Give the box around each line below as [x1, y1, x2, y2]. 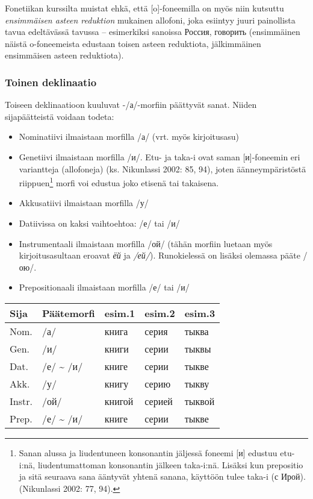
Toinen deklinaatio [5, 74, 97, 89]
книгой [104, 394, 134, 408]
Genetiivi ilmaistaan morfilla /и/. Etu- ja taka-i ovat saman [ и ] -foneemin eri [19, 150, 300, 163]
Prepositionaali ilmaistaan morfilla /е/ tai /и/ [19, 281, 190, 293]
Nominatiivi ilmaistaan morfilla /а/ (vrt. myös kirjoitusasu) [19, 130, 240, 143]
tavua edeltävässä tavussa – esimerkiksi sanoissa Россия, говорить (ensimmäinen [5, 25, 300, 38]
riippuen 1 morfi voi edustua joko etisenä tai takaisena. [19, 175, 219, 189]
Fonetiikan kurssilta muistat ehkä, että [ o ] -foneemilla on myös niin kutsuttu [5, 2, 284, 14]
